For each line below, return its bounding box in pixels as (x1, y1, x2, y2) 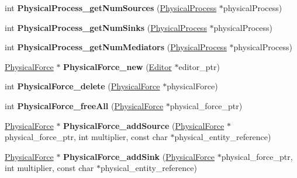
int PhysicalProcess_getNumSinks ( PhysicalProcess (5, 21, 207, 33)
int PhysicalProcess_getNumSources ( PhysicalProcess (5, 2, 217, 13)
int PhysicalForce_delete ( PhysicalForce (5, 80, 160, 92)
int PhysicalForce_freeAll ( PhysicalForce (5, 99, 164, 111)
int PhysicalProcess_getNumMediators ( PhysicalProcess (5, 41, 227, 53)
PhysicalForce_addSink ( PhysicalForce (63, 150, 215, 162)
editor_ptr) (178, 60, 220, 72)
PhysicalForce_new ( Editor (63, 60, 172, 72)
